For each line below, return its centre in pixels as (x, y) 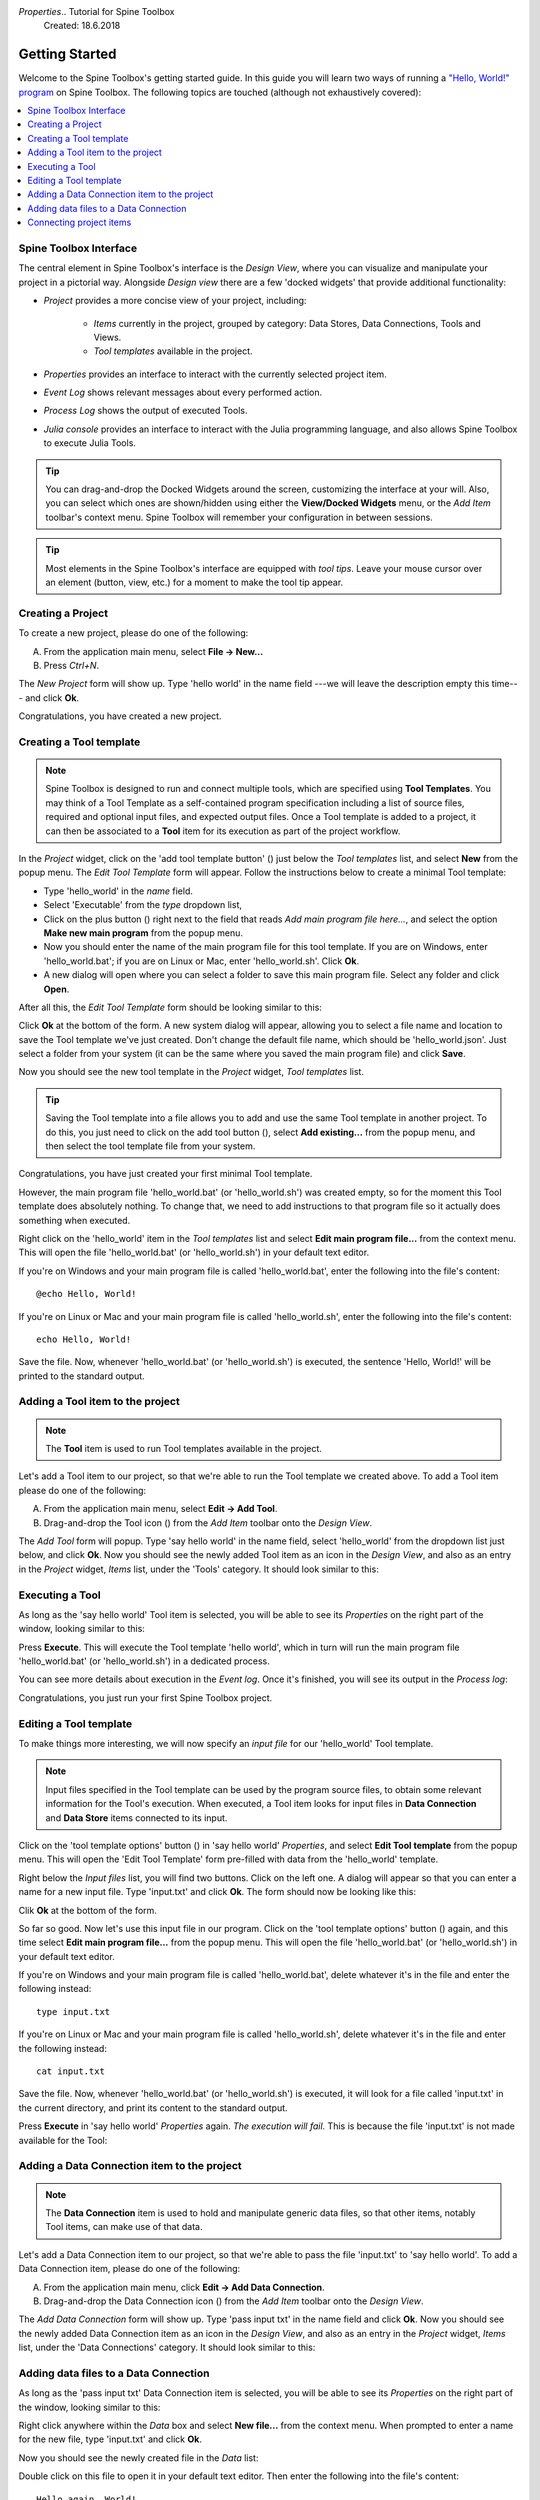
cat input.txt (70, 2071)
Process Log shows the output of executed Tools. (145, 411)
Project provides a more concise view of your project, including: (175, 301)
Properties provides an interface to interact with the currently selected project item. (215, 374)
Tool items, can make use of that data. (124, 2227)
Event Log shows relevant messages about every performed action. (183, 392)
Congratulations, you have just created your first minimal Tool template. (165, 1174)
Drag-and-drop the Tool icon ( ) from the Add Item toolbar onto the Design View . (208, 1522)
